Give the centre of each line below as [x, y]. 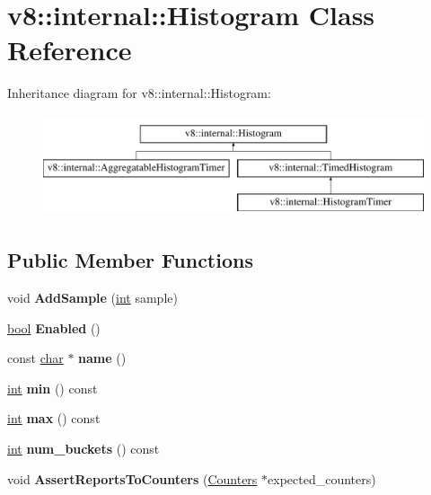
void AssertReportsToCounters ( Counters [132, 478]
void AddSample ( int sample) [92, 298]
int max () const [54, 418]
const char [35, 358]
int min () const [53, 388]
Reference [70, 50]
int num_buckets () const [84, 449]
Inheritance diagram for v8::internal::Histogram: [139, 93]
